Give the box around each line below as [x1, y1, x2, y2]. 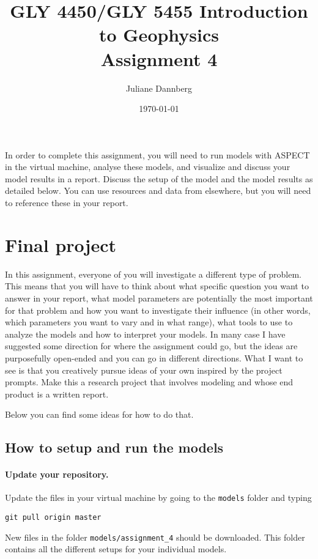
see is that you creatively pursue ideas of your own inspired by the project [5, 363, 283, 376]
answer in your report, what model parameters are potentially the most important [5, 291, 313, 304]
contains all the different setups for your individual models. [5, 542, 227, 555]
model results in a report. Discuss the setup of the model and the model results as [5, 172, 313, 185]
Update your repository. [5, 468, 109, 481]
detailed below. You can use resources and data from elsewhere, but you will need [5, 184, 311, 197]
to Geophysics [98, 22, 220, 47]
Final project [5, 232, 116, 257]
